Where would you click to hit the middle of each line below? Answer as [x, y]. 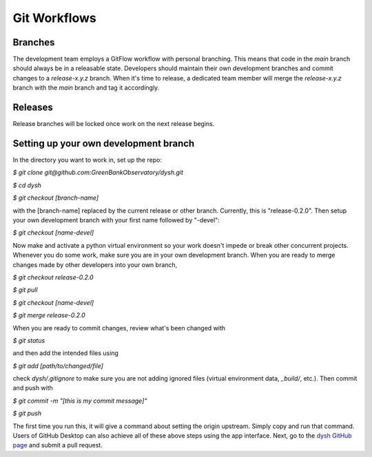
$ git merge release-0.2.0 [49, 315]
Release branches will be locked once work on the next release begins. [114, 124]
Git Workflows [54, 18]
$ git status [29, 340]
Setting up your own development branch [104, 144]
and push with [33, 388]
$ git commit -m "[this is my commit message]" [80, 401]
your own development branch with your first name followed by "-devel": [116, 220]
